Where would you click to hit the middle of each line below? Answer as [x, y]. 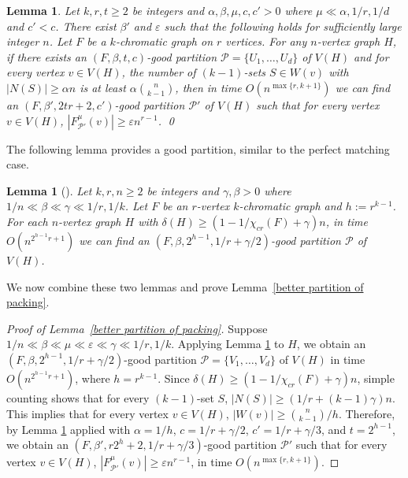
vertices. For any [266, 41]
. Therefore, [367, 413]
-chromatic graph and [290, 206]
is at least [103, 87]
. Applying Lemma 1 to [228, 344]
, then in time [208, 87]
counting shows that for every [78, 397]
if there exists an [46, 56]
